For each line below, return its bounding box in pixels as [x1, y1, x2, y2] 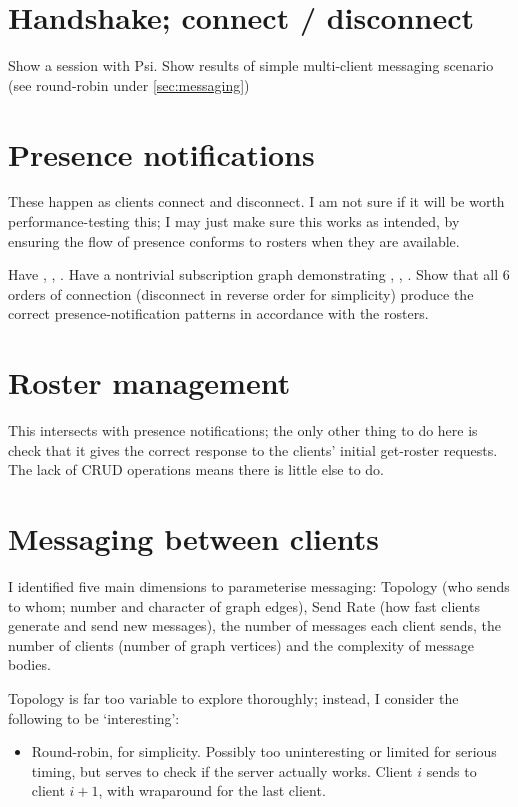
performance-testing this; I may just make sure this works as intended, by [8, 211, 460, 232]
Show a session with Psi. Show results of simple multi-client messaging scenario [8, 55, 494, 76]
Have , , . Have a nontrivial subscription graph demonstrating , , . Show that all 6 [8, 264, 510, 285]
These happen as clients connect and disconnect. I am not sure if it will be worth [8, 191, 505, 212]
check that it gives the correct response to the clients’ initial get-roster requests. [8, 439, 498, 460]
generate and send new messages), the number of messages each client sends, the [8, 615, 501, 636]
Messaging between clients [8, 518, 379, 559]
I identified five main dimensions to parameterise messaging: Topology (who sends [8, 576, 510, 597]
